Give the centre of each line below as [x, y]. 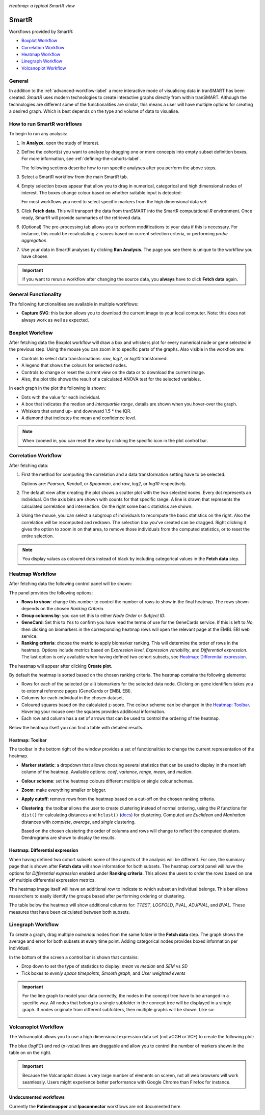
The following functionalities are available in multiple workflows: [74, 304]
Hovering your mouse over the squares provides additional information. [93, 712]
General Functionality [35, 294]
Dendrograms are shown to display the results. [69, 838]
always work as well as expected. [55, 320]
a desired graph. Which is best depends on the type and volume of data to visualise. [94, 111]
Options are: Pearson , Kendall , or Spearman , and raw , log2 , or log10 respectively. [104, 483]
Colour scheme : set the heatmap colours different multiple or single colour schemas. [107, 781]
